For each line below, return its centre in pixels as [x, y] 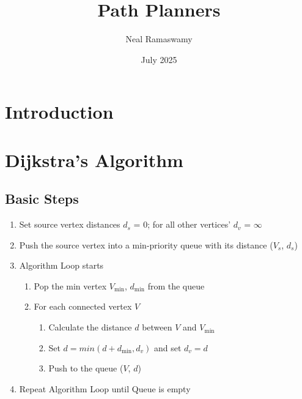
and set [168, 347]
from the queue [176, 285]
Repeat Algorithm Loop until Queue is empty [105, 388]
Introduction [59, 112]
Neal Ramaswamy [159, 39]
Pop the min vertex [70, 285]
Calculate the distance [90, 327]
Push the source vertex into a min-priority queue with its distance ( [146, 244]
